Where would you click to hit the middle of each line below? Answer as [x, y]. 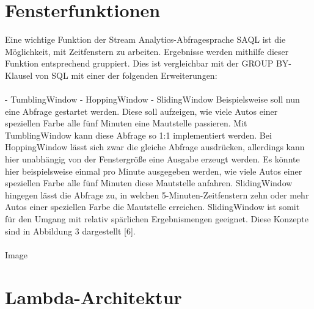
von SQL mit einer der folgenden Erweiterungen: [126, 75]
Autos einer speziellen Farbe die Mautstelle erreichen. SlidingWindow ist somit [152, 207]
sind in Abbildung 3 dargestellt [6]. [70, 231]
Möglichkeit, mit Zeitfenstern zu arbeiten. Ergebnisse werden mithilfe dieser [147, 51]
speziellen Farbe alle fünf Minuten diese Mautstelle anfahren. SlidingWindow [149, 183]
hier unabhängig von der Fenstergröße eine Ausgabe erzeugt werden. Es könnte [152, 159]
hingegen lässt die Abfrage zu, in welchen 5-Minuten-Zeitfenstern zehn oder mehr [157, 194]
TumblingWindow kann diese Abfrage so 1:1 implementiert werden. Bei [138, 135]
